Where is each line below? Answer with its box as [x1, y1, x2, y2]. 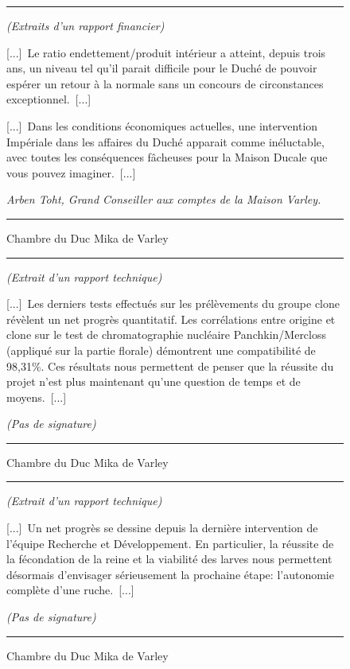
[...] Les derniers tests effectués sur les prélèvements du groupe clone [6, 295, 340, 312]
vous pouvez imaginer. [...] [6, 164, 136, 181]
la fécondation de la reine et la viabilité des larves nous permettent [6, 550, 332, 567]
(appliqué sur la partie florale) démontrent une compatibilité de [6, 341, 316, 358]
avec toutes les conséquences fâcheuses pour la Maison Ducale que [6, 149, 328, 165]
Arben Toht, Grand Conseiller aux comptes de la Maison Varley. [6, 191, 321, 208]
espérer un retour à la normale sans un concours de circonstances [6, 75, 324, 91]
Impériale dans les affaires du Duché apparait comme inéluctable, [6, 133, 325, 150]
